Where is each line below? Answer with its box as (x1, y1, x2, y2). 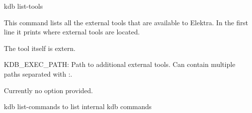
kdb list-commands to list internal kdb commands (4, 101, 152, 112)
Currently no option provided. (4, 85, 93, 95)
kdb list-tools (4, 1, 43, 11)
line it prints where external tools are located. (4, 27, 140, 37)
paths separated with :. (4, 68, 72, 79)
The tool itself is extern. (4, 43, 76, 53)
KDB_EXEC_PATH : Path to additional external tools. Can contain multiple (4, 59, 236, 69)
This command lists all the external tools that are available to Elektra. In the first (4, 17, 248, 27)
